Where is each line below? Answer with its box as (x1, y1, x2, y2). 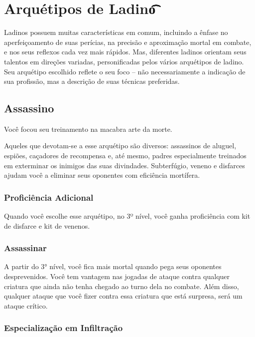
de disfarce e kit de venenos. (4, 220, 90, 231)
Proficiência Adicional (4, 191, 94, 203)
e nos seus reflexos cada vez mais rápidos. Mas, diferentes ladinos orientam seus (4, 46, 247, 57)
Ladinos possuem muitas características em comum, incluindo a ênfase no (4, 27, 228, 37)
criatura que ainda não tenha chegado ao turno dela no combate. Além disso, (4, 281, 239, 291)
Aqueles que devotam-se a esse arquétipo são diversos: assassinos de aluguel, (4, 140, 237, 151)
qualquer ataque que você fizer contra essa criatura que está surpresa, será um (4, 291, 243, 301)
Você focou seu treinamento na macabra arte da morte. (4, 123, 172, 134)
